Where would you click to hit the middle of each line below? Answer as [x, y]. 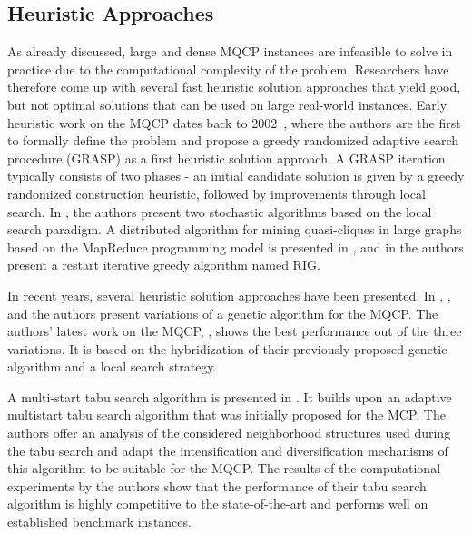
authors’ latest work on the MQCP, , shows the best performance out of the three [235, 331]
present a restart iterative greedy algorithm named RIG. [164, 265]
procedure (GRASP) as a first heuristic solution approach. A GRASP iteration [226, 158]
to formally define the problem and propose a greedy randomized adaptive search [233, 140]
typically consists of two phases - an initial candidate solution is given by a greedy [236, 176]
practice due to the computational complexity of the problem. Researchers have [228, 69]
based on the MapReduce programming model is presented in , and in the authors [236, 247]
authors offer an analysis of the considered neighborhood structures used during [229, 433]
